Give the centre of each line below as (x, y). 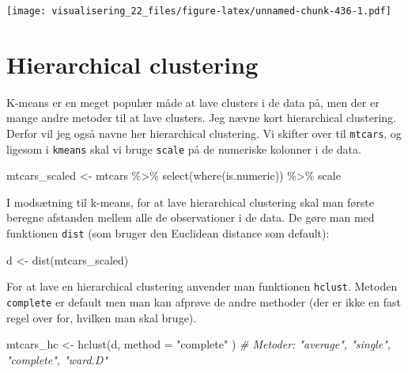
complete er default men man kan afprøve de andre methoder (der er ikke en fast (204, 301)
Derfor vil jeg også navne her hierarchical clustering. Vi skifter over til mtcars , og (204, 133)
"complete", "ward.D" (57, 359)
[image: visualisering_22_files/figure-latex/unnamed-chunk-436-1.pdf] (199, 11)
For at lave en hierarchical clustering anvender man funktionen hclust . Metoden (202, 286)
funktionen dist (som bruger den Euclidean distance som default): (168, 233)
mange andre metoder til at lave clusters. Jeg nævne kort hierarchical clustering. (202, 118)
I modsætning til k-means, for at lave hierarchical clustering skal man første (190, 202)
